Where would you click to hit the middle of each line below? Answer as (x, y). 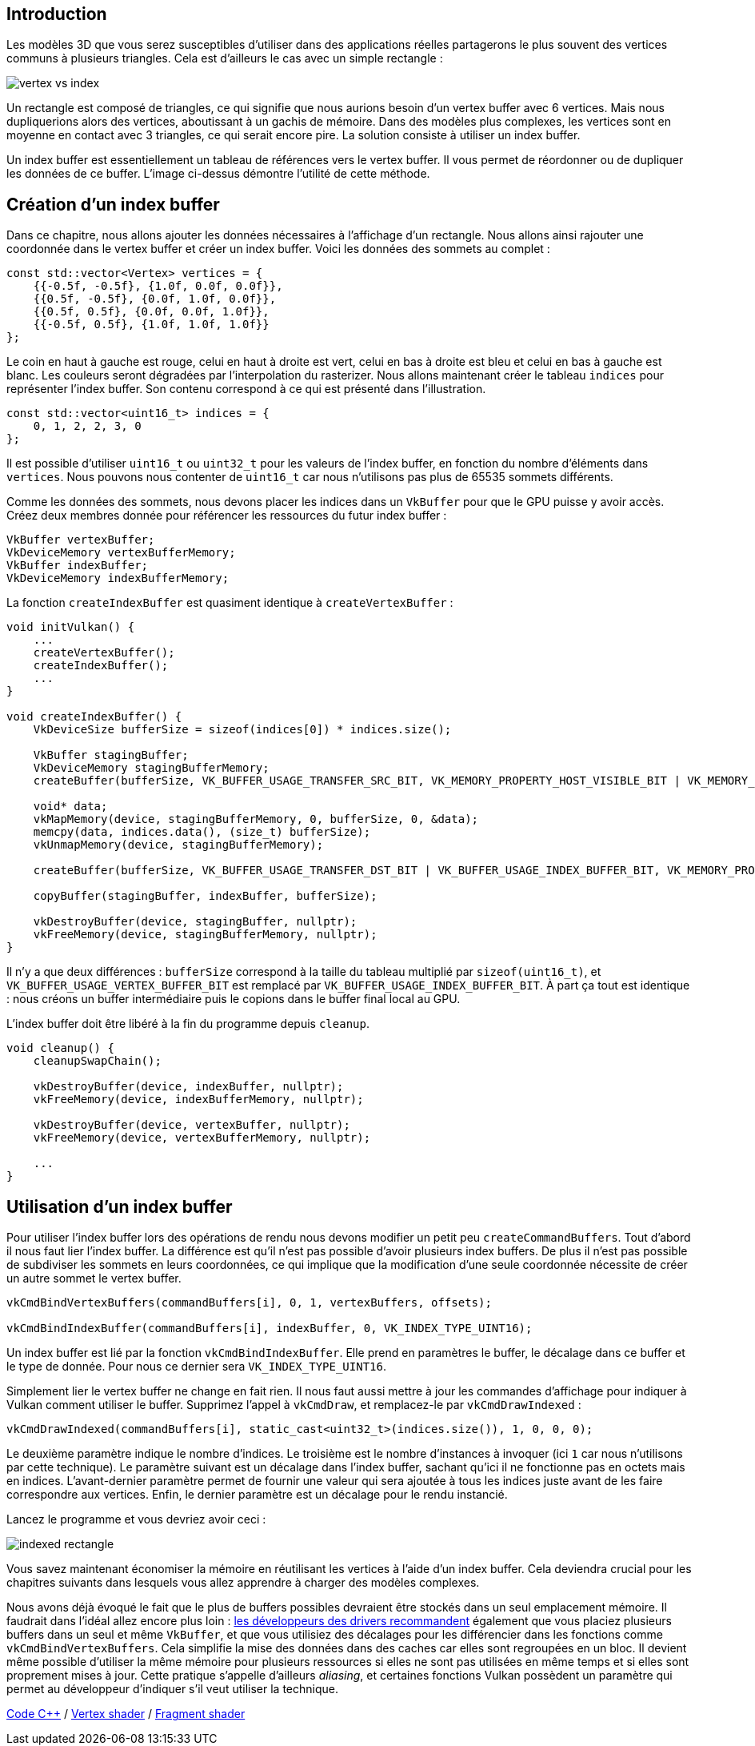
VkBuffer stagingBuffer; (111, 755)
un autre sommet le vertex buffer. (94, 1278)
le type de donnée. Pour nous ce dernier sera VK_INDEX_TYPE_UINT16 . (196, 1367)
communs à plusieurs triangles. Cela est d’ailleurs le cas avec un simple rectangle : (225, 58)
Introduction (57, 14)
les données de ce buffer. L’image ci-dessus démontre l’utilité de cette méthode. (218, 174)
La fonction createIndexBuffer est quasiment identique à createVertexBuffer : (230, 603)
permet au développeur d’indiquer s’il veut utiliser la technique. (172, 1689)
